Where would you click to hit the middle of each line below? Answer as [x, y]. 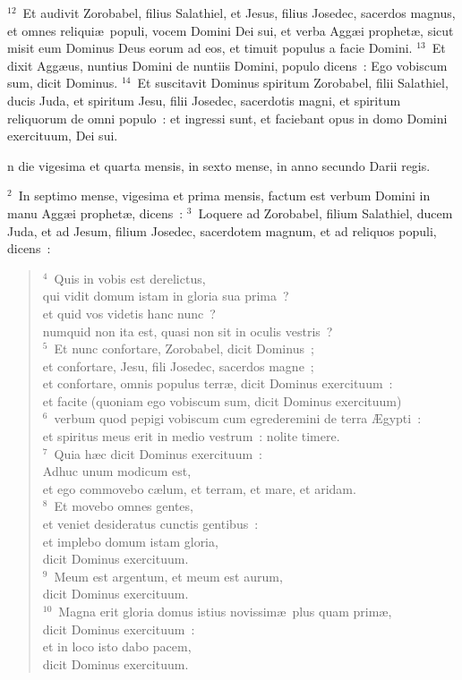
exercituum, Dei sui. [63, 136]
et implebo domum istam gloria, [130, 541]
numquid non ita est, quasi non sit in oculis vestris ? [188, 331]
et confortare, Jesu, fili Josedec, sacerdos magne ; [178, 365]
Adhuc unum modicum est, [117, 471]
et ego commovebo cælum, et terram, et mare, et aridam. [199, 488]
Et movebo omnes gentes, [124, 506]
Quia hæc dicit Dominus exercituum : [158, 453]
